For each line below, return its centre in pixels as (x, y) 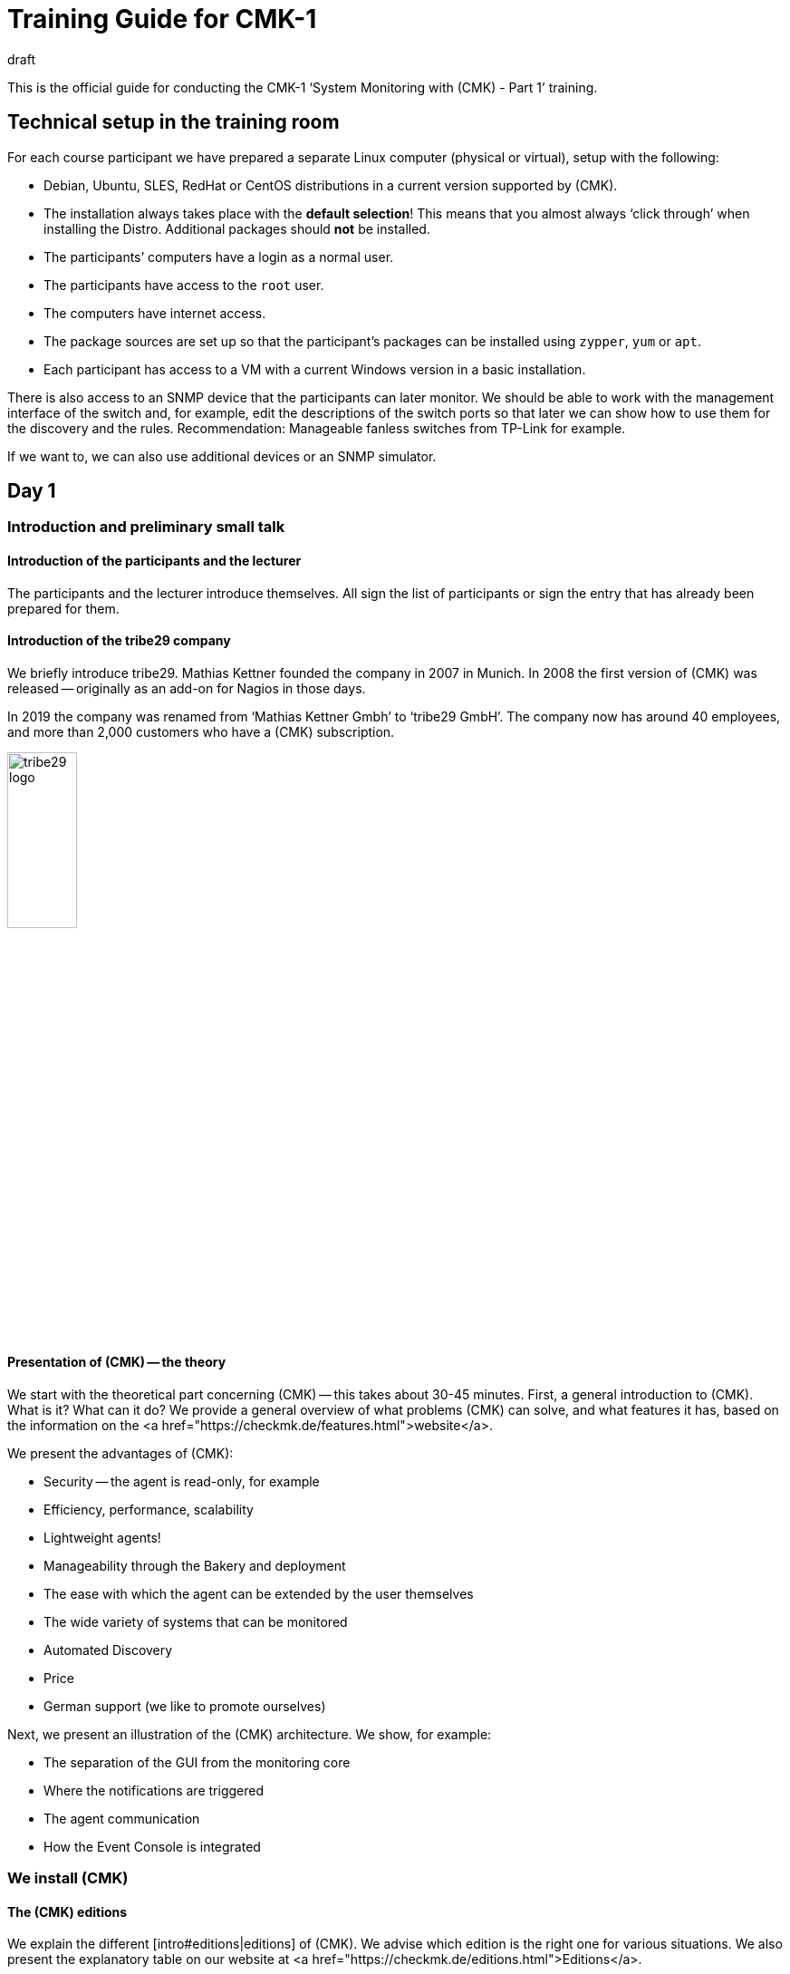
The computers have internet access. (155, 313)
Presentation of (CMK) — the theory (117, 1362)
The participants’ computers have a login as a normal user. (219, 256)
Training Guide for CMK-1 (162, 19)
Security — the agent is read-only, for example (182, 1481)
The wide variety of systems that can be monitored (196, 1621)
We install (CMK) (68, 1878)
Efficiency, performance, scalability (149, 1509)
